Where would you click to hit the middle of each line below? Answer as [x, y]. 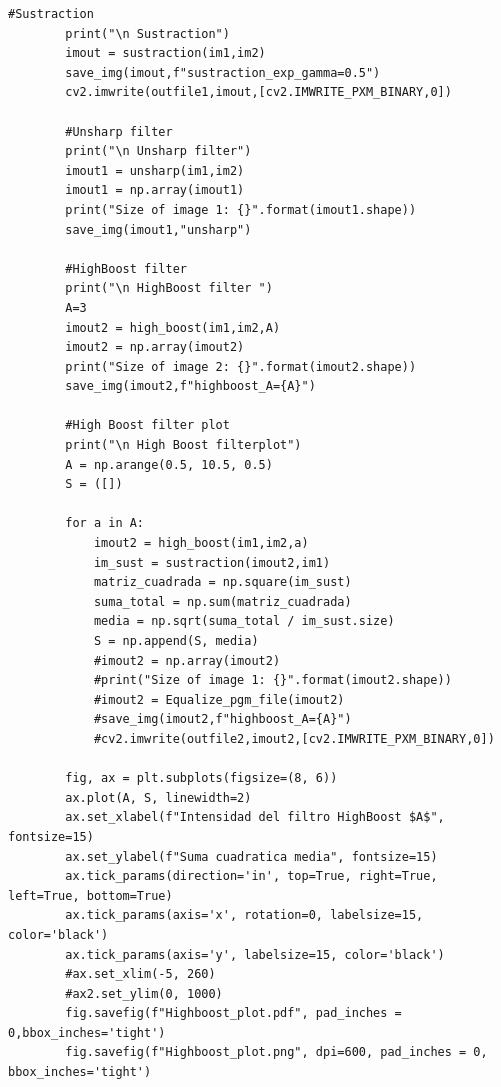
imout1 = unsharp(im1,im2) [155, 170]
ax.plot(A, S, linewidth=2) [158, 797]
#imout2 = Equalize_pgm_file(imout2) [219, 699]
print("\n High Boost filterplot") [183, 445]
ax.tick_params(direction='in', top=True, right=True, [251, 876]
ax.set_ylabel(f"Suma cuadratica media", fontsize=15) [251, 856]
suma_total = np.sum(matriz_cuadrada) [222, 601]
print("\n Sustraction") [147, 33]
